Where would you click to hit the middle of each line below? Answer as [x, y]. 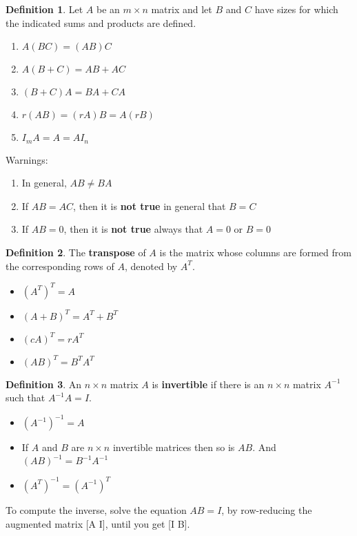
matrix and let [182, 9]
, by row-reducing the [267, 509]
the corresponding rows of [60, 266]
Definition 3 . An [44, 384]
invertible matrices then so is [174, 447]
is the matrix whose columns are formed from [255, 252]
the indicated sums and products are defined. [101, 22]
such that [25, 398]
